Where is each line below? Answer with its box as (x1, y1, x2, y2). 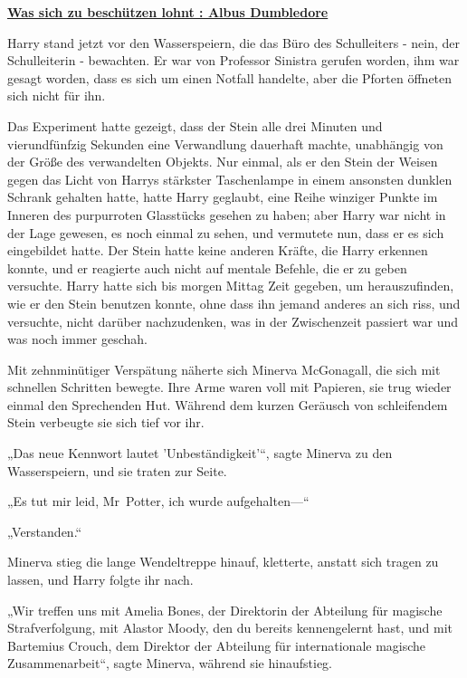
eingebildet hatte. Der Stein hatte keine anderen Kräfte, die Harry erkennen (7, 241, 428, 260)
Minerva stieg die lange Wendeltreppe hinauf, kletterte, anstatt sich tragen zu (7, 552, 439, 571)
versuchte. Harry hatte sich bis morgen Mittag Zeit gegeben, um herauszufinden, (7, 276, 454, 295)
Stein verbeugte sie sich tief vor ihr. (7, 413, 205, 432)
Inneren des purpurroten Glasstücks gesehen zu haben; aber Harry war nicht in (7, 205, 446, 224)
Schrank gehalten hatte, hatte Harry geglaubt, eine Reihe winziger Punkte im (7, 187, 438, 206)
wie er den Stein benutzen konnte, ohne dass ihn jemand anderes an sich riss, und (7, 293, 461, 312)
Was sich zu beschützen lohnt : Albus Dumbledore (7, 3, 329, 21)
